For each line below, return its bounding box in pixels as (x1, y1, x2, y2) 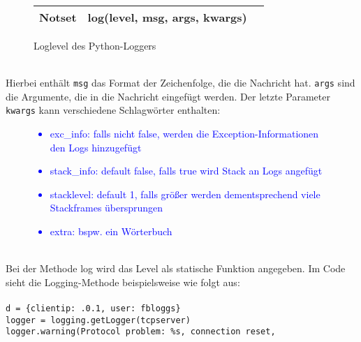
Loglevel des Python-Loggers (34, 38, 156, 52)
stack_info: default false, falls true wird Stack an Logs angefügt (50, 163, 323, 178)
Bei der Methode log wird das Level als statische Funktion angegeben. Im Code (6, 261, 346, 276)
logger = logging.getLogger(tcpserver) (6, 315, 191, 325)
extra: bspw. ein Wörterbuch (50, 224, 172, 239)
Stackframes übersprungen (50, 200, 163, 215)
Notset (39, 9, 77, 25)
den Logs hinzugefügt (50, 140, 142, 154)
